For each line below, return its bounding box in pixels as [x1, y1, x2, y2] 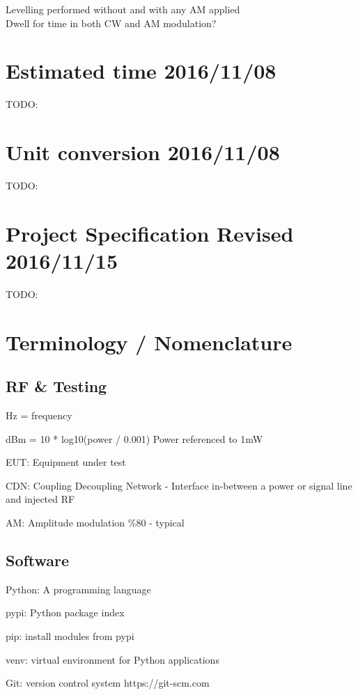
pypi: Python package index [6, 605, 125, 620]
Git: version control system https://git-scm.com [6, 676, 210, 690]
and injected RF [6, 492, 75, 506]
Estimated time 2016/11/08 [6, 56, 277, 85]
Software [6, 549, 70, 571]
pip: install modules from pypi [6, 629, 134, 643]
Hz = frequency [6, 408, 72, 423]
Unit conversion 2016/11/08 [6, 138, 280, 166]
